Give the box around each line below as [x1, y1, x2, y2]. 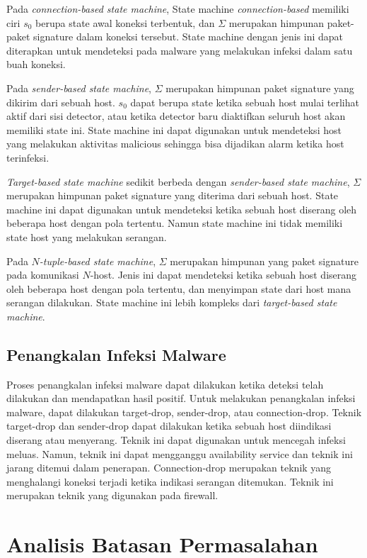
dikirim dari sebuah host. [6, 94, 115, 109]
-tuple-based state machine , [39, 253, 156, 268]
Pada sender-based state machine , [6, 80, 151, 95]
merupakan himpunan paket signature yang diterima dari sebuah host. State [6, 188, 339, 203]
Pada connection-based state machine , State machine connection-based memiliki [6, 1, 349, 16]
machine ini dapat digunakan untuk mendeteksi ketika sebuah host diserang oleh [6, 201, 357, 216]
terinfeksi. [6, 150, 49, 164]
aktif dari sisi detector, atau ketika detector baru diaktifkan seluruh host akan [6, 108, 346, 123]
